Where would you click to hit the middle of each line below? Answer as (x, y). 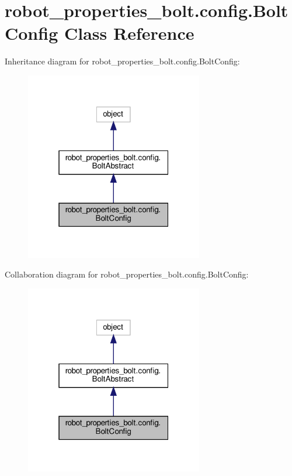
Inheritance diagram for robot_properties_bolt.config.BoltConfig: (122, 61)
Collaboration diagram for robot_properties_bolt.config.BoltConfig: (127, 274)
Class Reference (129, 33)
